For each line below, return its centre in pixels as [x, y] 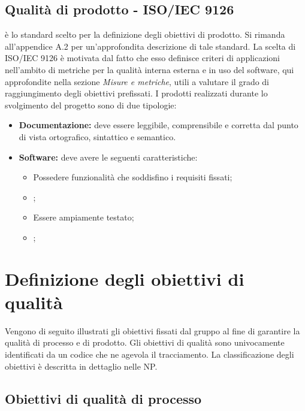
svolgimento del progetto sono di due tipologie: [91, 105]
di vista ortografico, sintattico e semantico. [97, 136]
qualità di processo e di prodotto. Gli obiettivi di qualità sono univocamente [145, 342]
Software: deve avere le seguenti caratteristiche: [108, 157]
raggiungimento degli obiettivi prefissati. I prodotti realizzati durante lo [136, 93]
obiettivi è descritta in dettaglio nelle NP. [81, 366]
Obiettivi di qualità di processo [103, 398]
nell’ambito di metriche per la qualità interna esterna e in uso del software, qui [150, 69]
